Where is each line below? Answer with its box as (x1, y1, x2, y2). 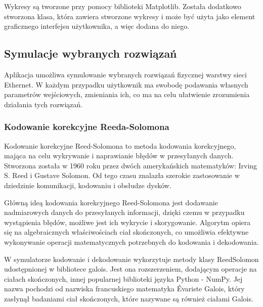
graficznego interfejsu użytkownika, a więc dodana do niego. (4, 21, 190, 31)
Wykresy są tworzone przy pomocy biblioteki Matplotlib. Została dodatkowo (4, 1, 241, 11)
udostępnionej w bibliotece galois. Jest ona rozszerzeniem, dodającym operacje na (4, 264, 257, 274)
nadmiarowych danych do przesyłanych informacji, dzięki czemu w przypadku (4, 207, 245, 217)
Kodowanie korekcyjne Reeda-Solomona (4, 120, 169, 133)
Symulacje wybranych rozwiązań (4, 46, 177, 61)
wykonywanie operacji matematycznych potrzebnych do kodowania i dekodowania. (4, 236, 259, 247)
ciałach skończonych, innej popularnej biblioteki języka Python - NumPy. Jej (4, 273, 243, 284)
